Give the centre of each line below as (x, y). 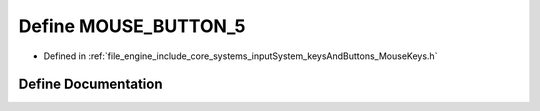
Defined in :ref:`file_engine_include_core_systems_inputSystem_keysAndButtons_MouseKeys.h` (240, 56)
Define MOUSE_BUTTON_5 (132, 26)
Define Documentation (90, 84)
